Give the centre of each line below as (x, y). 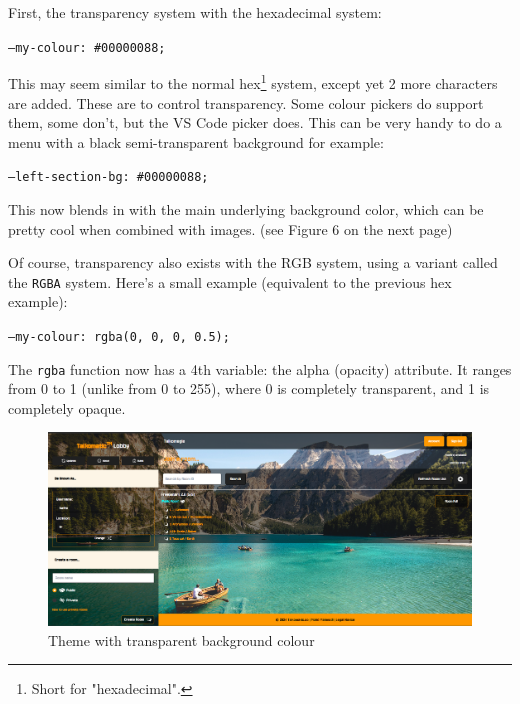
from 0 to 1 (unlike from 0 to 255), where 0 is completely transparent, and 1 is (249, 388)
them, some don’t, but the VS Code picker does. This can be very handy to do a (255, 122)
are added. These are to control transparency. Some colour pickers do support (246, 102)
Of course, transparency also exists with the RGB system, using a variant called (253, 262)
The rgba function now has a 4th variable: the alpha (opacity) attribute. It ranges (260, 368)
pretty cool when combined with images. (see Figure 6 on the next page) (230, 228)
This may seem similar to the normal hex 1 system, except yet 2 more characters (253, 81)
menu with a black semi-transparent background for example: (196, 141)
